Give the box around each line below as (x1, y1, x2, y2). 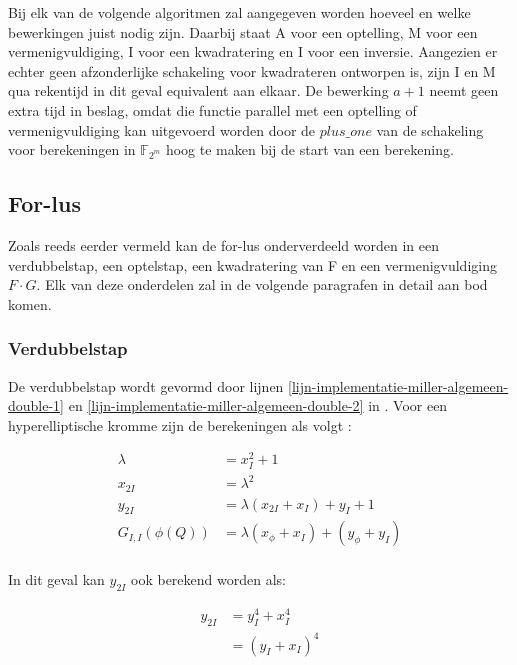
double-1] (8, 395, 65, 416)
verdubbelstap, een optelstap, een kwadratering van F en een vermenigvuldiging (8, 254, 497, 275)
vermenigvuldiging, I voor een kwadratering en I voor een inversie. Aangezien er (8, 41, 498, 62)
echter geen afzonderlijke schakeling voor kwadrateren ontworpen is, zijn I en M (8, 60, 496, 81)
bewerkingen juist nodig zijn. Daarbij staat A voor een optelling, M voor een (8, 21, 478, 42)
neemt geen (429, 80, 499, 101)
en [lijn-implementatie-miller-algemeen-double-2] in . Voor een (68, 395, 448, 416)
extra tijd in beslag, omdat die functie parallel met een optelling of (8, 99, 417, 120)
